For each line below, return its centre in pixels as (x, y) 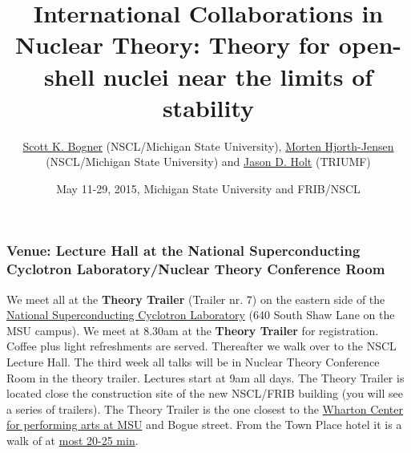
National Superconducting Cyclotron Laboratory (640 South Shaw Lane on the (201, 315)
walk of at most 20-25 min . (73, 441)
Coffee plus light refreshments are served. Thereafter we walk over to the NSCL (201, 346)
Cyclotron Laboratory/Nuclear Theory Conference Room (196, 269)
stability (208, 107)
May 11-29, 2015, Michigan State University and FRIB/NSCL (208, 188)
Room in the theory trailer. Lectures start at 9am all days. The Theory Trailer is (205, 377)
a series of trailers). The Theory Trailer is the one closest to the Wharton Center (205, 409)
